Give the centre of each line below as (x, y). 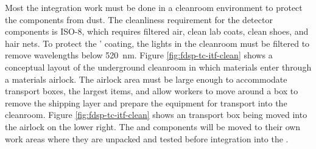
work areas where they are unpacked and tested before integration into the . (147, 138)
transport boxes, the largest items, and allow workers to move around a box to (152, 91)
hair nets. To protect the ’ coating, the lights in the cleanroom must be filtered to (157, 43)
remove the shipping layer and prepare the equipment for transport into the (146, 102)
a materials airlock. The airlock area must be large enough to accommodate (146, 79)
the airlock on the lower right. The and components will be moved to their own (153, 126)
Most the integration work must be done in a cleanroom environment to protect (154, 7)
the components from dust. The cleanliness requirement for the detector (139, 19)
